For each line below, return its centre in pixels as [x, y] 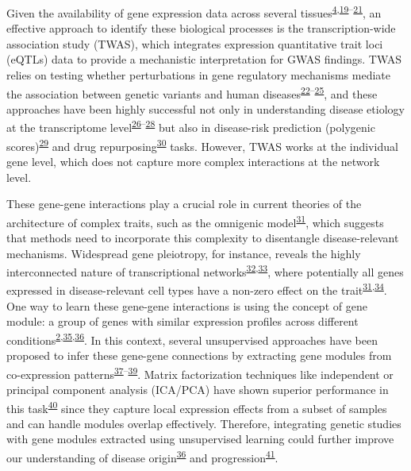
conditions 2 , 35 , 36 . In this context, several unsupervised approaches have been [192, 338]
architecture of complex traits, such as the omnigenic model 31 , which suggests [195, 221]
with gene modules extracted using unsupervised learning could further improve [200, 439]
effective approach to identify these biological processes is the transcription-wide [201, 28]
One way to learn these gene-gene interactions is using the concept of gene [187, 305]
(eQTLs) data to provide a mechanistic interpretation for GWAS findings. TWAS [204, 59]
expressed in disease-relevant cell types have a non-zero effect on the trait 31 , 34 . [197, 289]
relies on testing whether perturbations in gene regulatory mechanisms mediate [198, 75]
